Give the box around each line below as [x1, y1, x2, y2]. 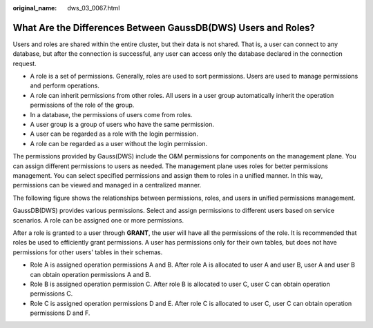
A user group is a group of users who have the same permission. [30, 121, 214, 129]
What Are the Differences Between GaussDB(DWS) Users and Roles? [12, 21, 316, 34]
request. [12, 59, 37, 68]
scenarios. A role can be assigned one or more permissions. [12, 216, 184, 224]
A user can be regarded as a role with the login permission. [30, 130, 198, 138]
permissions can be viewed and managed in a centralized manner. [12, 181, 202, 189]
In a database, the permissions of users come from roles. [30, 110, 193, 119]
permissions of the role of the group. [30, 101, 135, 110]
